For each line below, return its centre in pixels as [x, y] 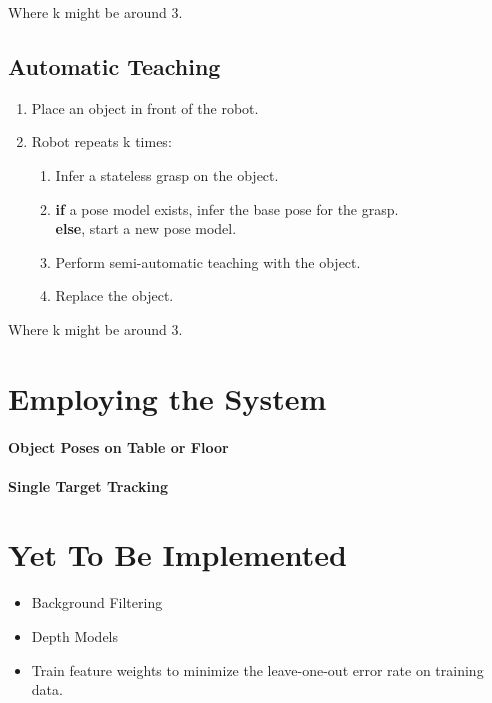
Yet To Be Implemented [177, 554]
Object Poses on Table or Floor [118, 446]
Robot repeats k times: [101, 141]
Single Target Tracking [88, 485]
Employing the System [167, 397]
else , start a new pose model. [146, 228]
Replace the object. [114, 295]
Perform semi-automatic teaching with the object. [208, 261]
